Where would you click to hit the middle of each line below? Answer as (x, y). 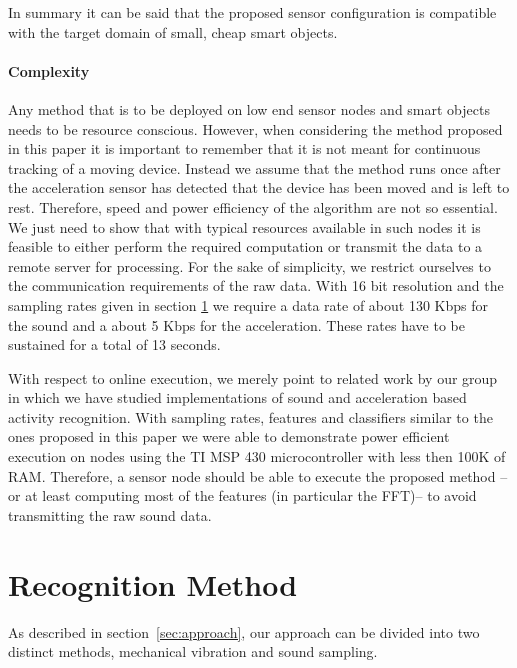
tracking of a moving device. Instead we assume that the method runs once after (254, 167)
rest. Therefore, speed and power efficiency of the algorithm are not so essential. (253, 206)
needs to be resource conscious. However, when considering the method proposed (255, 128)
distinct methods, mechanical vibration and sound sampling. (193, 651)
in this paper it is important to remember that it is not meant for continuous (244, 148)
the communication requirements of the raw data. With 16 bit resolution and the (256, 285)
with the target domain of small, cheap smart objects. (173, 31)
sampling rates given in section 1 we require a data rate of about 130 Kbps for (248, 304)
